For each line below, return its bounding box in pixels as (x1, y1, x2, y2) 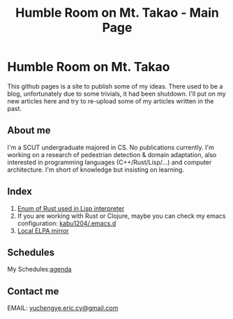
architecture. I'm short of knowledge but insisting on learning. (7, 165, 185, 174)
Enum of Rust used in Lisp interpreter (17, 204, 125, 212)
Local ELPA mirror (17, 226, 70, 235)
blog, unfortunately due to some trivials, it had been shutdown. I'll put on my (7, 89, 227, 98)
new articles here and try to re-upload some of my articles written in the (7, 96, 214, 105)
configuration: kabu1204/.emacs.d (17, 218, 116, 228)
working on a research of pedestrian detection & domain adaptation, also (7, 150, 217, 158)
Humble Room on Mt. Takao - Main (15, 5, 220, 21)
